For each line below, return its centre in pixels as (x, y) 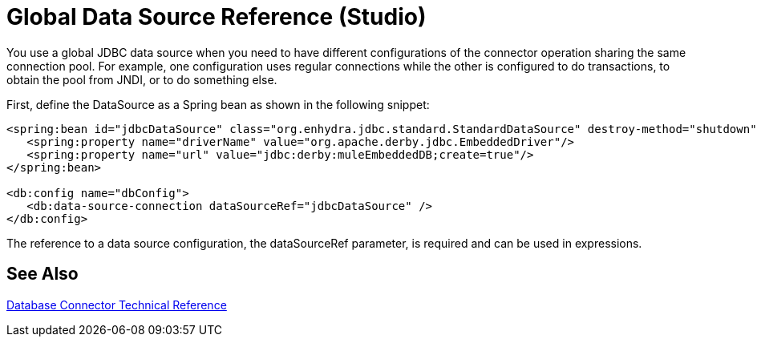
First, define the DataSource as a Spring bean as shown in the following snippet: (218, 104)
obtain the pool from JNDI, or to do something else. (142, 79)
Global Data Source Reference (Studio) (217, 17)
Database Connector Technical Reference (117, 305)
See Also (43, 274)
